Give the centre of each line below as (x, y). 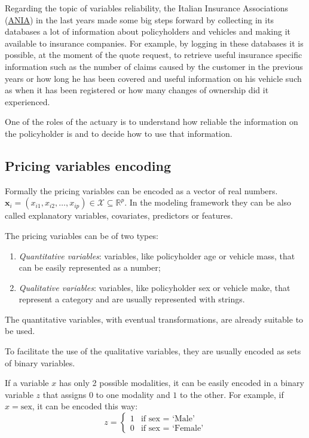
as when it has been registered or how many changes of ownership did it (137, 90)
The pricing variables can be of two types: (82, 235)
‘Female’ (188, 428)
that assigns (65, 394)
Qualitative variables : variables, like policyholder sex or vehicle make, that (154, 287)
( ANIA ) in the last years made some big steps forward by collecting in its (140, 19)
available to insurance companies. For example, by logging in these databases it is (154, 43)
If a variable (27, 383)
